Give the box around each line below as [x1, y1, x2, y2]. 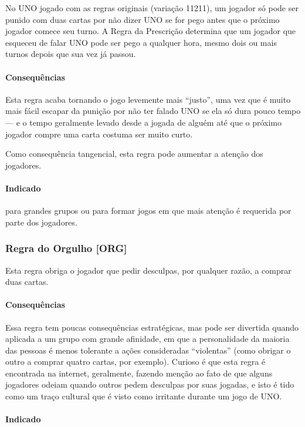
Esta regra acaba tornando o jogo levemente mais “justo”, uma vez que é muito [5, 93, 291, 105]
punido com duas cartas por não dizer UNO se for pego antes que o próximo [5, 13, 280, 25]
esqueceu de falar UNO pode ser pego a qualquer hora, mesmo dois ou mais [5, 36, 277, 48]
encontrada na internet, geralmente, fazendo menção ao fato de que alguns [5, 367, 273, 379]
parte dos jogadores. [5, 216, 77, 228]
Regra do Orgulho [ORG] [5, 241, 127, 255]
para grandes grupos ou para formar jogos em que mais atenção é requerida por [5, 204, 292, 217]
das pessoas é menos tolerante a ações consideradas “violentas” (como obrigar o [5, 344, 291, 356]
